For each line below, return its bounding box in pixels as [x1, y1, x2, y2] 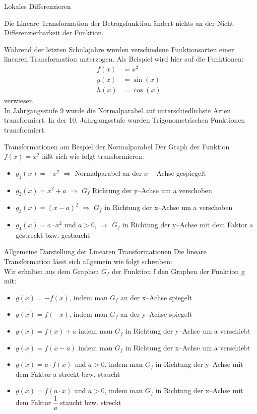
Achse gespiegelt [156, 167, 206, 178]
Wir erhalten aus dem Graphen [4, 266, 99, 276]
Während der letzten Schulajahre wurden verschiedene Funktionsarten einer [4, 44, 234, 54]
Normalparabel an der [74, 167, 142, 178]
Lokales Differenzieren [4, 1, 71, 11]
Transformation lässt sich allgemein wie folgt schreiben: [4, 256, 172, 267]
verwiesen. [4, 95, 35, 106]
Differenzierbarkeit [4, 27, 61, 38]
